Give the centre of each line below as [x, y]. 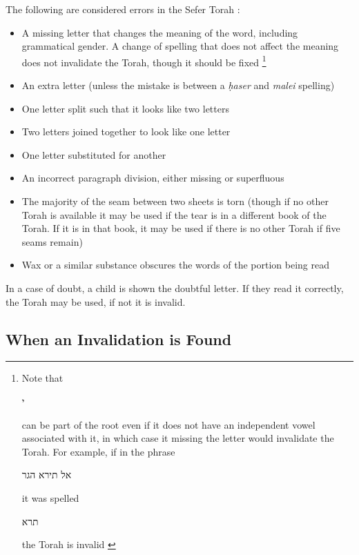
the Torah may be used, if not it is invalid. [96, 301]
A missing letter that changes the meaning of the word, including [160, 32]
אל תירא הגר [47, 475]
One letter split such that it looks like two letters [125, 108]
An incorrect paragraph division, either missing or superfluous [153, 178]
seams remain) [52, 241]
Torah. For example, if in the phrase [98, 451]
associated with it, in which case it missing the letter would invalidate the [178, 438]
